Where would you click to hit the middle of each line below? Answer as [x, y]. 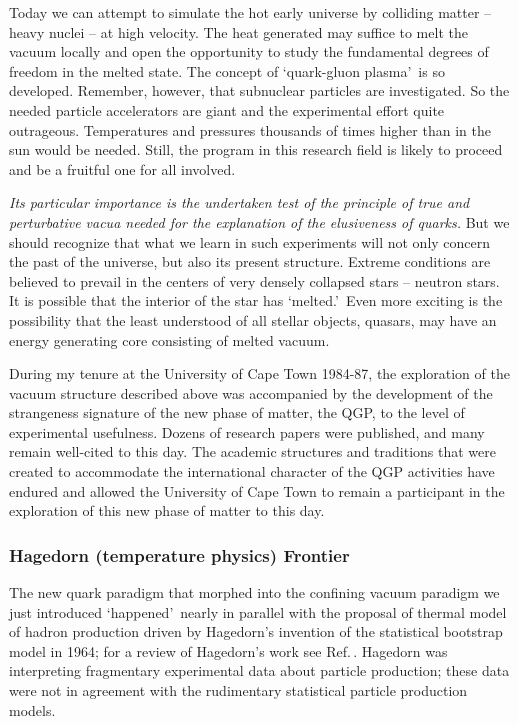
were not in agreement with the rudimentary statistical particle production [238, 690]
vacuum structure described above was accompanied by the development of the [251, 392]
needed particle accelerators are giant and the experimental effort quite [227, 109]
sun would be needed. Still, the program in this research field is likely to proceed [256, 149]
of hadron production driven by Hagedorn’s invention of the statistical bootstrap [256, 631]
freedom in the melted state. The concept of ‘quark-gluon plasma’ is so [227, 70]
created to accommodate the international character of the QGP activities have [252, 471]
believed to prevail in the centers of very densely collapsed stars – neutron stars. [254, 280]
